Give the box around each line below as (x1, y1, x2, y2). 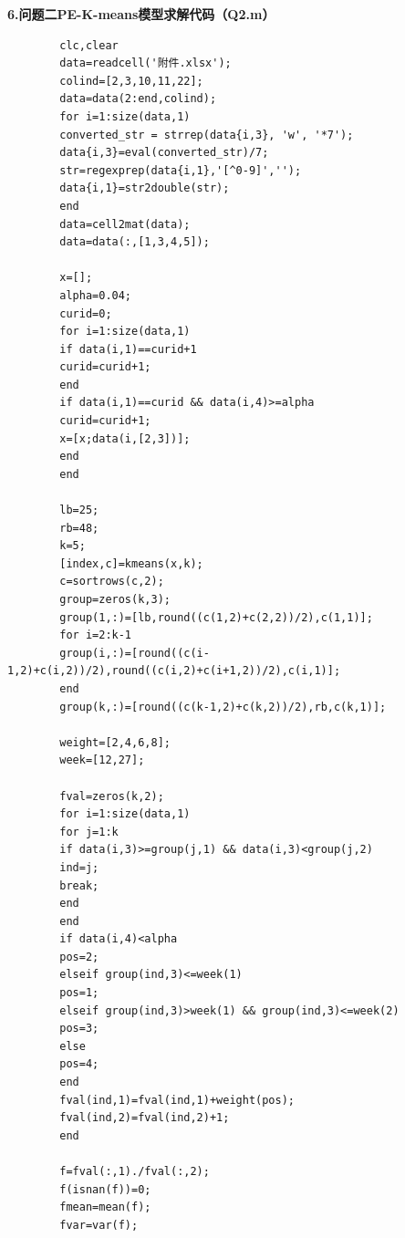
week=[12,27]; (59, 754, 145, 767)
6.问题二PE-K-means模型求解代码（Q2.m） (7, 5, 275, 23)
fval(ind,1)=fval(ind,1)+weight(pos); (59, 1093, 295, 1107)
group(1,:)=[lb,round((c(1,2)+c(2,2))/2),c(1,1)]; (59, 610, 373, 624)
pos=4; (59, 1057, 99, 1071)
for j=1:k (59, 825, 119, 838)
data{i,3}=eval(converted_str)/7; (59, 146, 269, 160)
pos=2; (59, 950, 99, 963)
